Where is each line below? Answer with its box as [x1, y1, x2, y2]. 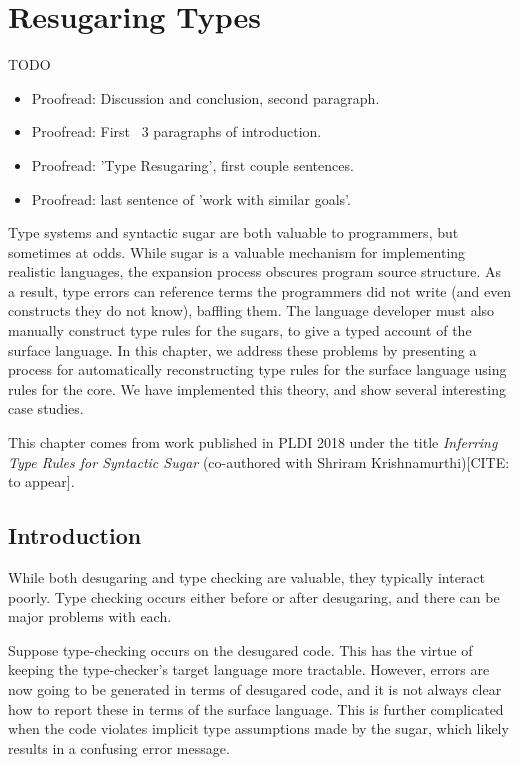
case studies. [8, 398, 84, 419]
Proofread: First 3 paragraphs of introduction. [31, 121, 322, 142]
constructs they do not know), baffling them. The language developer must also [8, 300, 495, 321]
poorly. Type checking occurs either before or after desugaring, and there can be [8, 586, 500, 607]
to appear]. [8, 471, 75, 492]
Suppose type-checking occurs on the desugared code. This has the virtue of [8, 639, 473, 660]
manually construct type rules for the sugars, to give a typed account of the [8, 320, 472, 341]
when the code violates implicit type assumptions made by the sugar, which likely [8, 718, 509, 739]
